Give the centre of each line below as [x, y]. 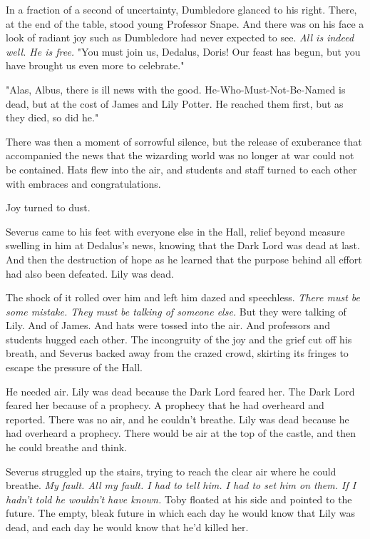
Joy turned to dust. [48, 207]
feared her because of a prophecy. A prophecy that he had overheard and [165, 405]
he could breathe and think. [67, 447]
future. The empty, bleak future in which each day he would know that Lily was [180, 513]
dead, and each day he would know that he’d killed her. [127, 527]
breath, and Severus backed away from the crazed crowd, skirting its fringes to [177, 353]
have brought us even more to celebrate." [95, 65]
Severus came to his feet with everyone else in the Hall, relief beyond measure [175, 231]
